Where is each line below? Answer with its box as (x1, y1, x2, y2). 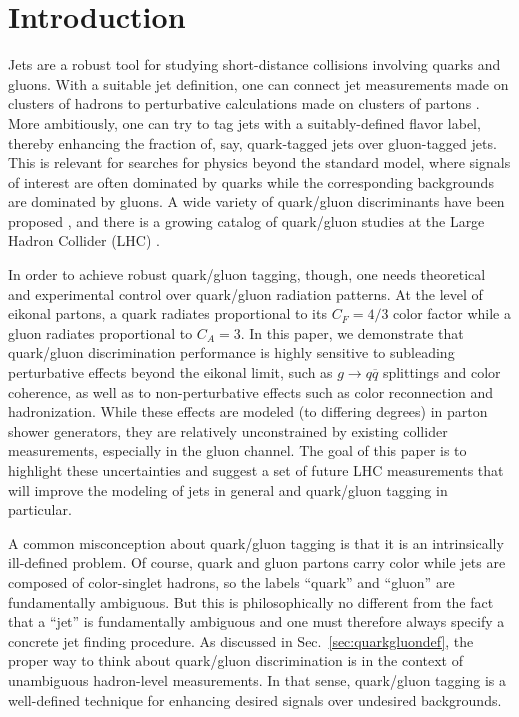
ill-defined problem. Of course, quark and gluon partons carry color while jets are (8, 552, 506, 573)
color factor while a (393, 303, 511, 324)
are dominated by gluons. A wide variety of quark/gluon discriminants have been (8, 191, 505, 212)
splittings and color (382, 362, 501, 383)
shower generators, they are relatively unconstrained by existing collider (8, 420, 448, 441)
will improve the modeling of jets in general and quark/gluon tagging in (8, 479, 448, 500)
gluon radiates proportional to (8, 322, 193, 343)
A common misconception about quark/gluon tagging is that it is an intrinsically (8, 532, 504, 553)
